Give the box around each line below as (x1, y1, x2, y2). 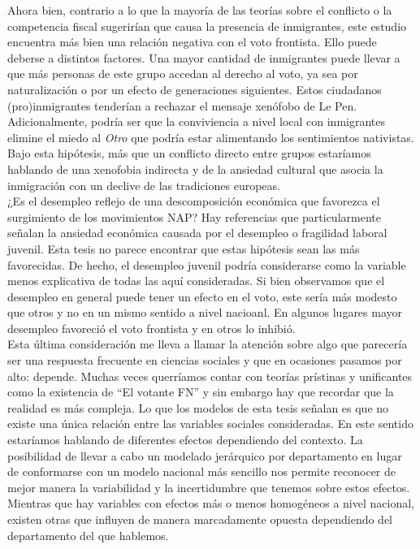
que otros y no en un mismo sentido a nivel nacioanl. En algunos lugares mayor (7, 304, 403, 321)
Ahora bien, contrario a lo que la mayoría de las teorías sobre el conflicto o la (7, 2, 392, 18)
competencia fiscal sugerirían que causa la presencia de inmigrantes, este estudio (7, 17, 407, 34)
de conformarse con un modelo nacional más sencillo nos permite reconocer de (7, 463, 396, 480)
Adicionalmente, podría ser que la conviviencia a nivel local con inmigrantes (7, 113, 385, 130)
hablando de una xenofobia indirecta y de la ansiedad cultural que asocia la (7, 160, 383, 177)
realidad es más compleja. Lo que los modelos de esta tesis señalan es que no (7, 399, 389, 416)
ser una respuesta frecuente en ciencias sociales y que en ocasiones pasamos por (7, 352, 402, 369)
